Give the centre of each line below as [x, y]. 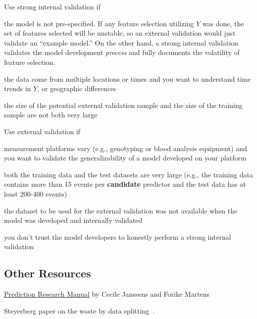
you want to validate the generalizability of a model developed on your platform [125, 158]
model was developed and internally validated [73, 220]
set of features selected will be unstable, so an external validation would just [120, 33]
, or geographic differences [77, 88]
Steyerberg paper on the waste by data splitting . [79, 310]
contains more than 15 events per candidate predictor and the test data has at [125, 184]
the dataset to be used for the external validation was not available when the [121, 210]
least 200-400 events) [36, 193]
